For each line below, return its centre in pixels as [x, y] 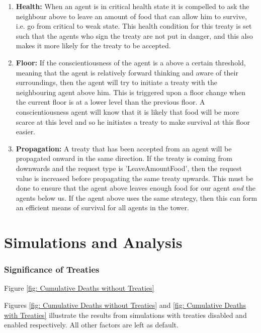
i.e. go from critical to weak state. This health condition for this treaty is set [134, 26]
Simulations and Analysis [93, 242]
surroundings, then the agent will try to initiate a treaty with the [116, 82]
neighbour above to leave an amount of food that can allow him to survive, [131, 16]
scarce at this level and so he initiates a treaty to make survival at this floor [133, 121]
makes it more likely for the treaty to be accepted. [93, 46]
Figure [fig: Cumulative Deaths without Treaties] [79, 288]
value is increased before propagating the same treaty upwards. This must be [135, 178]
